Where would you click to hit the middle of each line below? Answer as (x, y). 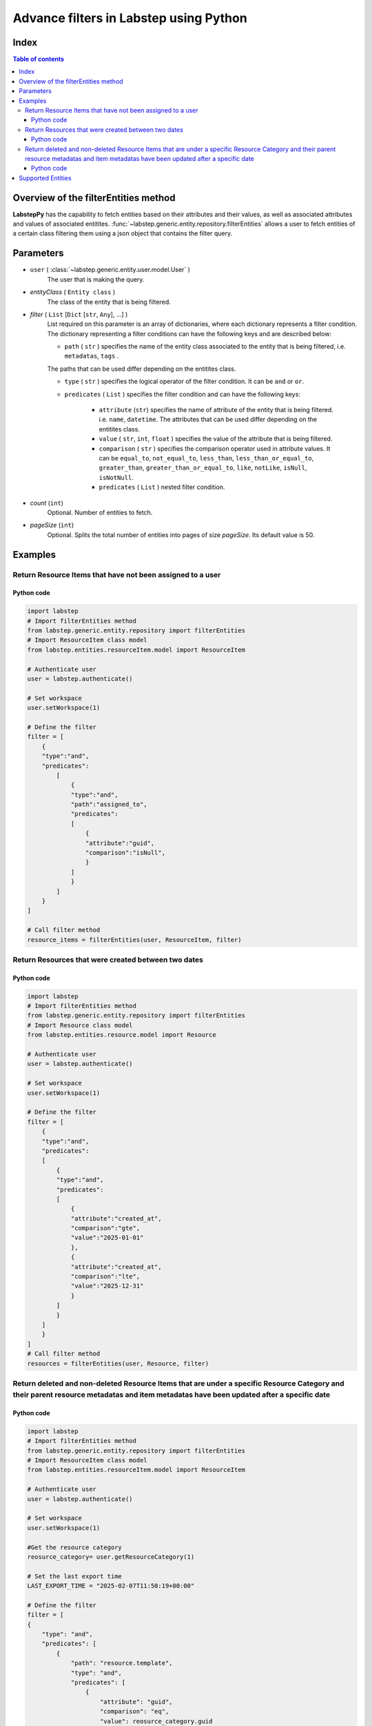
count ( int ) (47, 503)
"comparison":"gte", (105, 1228)
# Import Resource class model (80, 1025)
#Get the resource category (74, 1547)
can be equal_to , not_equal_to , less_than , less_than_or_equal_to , (206, 458)
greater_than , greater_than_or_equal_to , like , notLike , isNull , (203, 468)
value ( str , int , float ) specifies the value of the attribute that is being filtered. (216, 439)
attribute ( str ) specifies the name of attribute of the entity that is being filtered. (216, 410)
